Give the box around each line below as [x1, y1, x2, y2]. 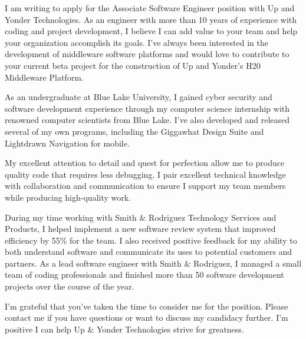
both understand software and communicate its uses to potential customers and [5, 245, 292, 258]
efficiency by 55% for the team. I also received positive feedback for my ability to [5, 234, 297, 246]
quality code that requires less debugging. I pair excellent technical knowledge [5, 168, 286, 180]
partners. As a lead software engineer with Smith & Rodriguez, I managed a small [5, 257, 302, 269]
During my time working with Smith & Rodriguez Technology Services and [5, 211, 277, 223]
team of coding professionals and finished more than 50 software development [5, 268, 284, 281]
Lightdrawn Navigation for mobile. [5, 137, 130, 149]
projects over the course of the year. [5, 280, 134, 293]
